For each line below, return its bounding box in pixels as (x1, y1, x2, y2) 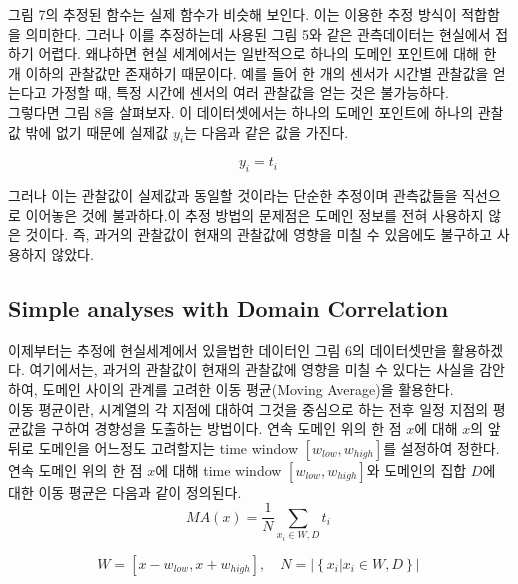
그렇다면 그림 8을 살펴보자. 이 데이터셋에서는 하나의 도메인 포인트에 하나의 (8, 101, 474, 122)
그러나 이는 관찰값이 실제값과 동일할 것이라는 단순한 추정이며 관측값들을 (8, 185, 458, 206)
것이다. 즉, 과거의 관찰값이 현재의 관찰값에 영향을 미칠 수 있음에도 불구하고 (25, 224, 493, 245)
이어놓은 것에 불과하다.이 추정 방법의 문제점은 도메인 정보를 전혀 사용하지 (25, 204, 484, 225)
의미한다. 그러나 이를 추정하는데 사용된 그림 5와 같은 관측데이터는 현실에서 (25, 23, 491, 44)
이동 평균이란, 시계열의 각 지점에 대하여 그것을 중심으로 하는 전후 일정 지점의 (8, 398, 489, 419)
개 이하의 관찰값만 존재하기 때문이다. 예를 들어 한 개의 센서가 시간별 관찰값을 (8, 62, 489, 83)
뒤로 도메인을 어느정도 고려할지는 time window (8, 437, 299, 458)
